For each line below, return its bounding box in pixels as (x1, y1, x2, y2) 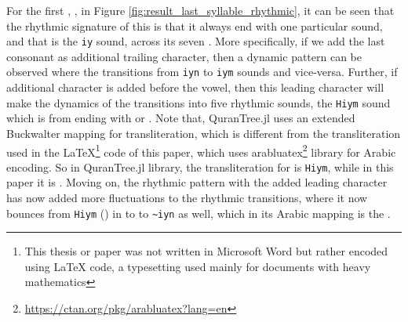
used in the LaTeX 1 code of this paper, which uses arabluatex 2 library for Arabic (6, 141, 396, 160)
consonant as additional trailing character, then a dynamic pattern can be (6, 48, 362, 64)
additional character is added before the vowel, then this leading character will (6, 79, 384, 96)
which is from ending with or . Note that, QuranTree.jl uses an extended (6, 110, 355, 126)
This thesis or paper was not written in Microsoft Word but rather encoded (24, 243, 388, 259)
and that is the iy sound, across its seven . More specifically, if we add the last (6, 33, 385, 49)
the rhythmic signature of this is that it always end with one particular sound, (6, 17, 383, 34)
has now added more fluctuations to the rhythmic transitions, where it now (6, 190, 368, 206)
